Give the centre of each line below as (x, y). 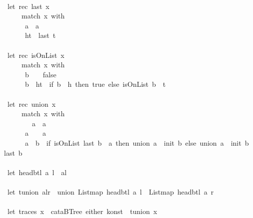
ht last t (40, 35)
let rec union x (31, 104)
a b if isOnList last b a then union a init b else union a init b (137, 142)
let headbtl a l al (37, 172)
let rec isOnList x (36, 55)
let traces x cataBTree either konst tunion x (82, 211)
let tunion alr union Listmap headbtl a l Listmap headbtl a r (110, 191)
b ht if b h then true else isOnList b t (95, 84)
